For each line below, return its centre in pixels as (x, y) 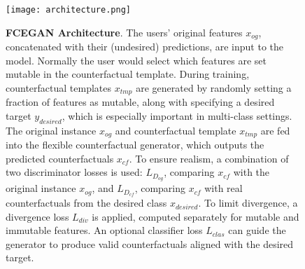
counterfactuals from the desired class (86, 203)
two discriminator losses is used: (74, 172)
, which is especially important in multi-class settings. (177, 115)
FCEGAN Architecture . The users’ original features (124, 32)
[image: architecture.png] (68, 10)
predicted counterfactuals (60, 158)
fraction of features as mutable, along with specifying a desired (140, 102)
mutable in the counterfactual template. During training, (128, 74)
